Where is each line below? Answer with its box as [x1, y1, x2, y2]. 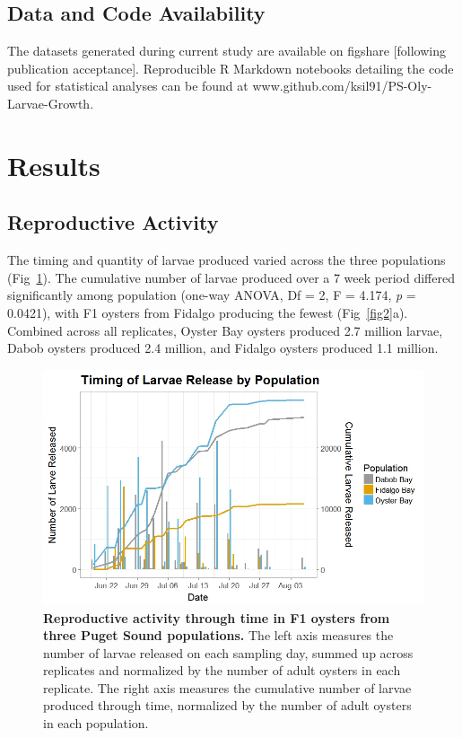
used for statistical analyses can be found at [7, 76, 248, 95]
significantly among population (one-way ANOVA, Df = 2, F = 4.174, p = [7, 286, 416, 304]
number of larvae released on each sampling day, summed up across [43, 643, 414, 662]
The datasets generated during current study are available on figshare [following [7, 41, 447, 60]
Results [7, 146, 100, 183]
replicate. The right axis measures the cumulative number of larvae [43, 678, 412, 697]
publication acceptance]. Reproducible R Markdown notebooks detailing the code [7, 58, 454, 77]
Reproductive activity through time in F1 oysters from [43, 608, 390, 627]
